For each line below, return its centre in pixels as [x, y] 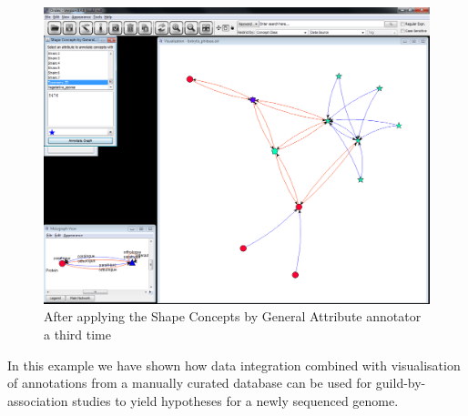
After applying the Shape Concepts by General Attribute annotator [233, 316]
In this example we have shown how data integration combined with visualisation [234, 365]
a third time [77, 335]
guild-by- [401, 383]
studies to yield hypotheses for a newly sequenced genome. [235, 400]
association [38, 400]
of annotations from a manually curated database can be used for [190, 383]
